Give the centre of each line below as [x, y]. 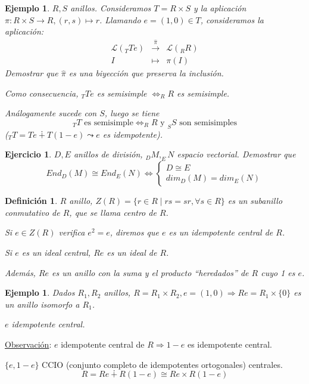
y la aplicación [220, 8]
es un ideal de [132, 252]
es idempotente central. [230, 344]
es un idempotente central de [221, 232]
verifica [72, 232]
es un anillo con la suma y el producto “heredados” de [150, 272]
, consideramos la [232, 19]
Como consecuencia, [42, 93]
